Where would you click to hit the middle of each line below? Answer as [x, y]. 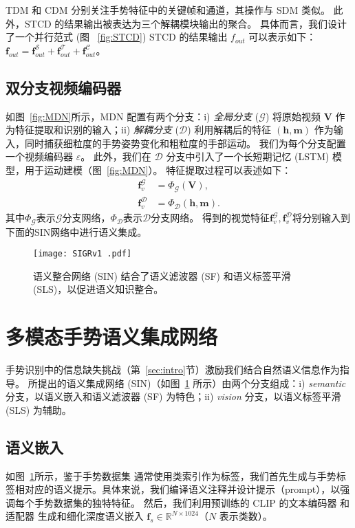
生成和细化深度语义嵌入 [90, 516]
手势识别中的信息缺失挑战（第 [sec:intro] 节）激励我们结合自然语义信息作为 [173, 370]
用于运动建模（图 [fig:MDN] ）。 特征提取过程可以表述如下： [158, 169]
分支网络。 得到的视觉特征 [210, 218]
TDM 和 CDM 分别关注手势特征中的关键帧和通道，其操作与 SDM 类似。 [168, 10]
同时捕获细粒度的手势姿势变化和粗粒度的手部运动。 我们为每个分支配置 [185, 143]
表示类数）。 [246, 516]
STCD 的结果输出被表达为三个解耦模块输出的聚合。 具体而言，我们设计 [186, 23]
